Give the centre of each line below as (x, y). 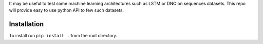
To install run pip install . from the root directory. (63, 36)
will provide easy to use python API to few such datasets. (66, 10)
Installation (26, 24)
